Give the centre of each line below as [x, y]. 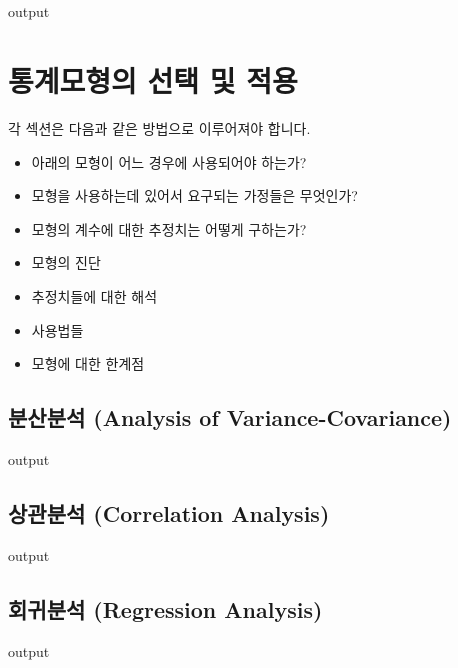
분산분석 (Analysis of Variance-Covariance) [230, 417]
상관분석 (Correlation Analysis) [169, 513]
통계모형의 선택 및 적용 [153, 80]
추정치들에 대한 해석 [94, 296]
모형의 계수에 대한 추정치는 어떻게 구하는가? [169, 228]
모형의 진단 [66, 262]
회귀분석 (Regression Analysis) [165, 608]
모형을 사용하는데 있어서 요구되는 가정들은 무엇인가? [194, 195]
